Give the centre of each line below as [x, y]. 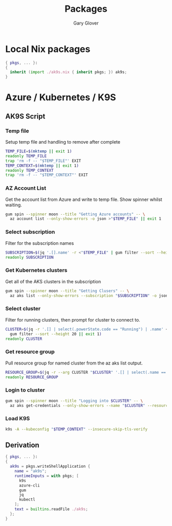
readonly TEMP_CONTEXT [29, 170]
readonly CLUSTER [24, 339]
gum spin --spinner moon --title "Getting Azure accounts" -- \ [75, 214]
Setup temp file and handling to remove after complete [63, 142]
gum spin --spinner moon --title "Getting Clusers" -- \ [67, 291]
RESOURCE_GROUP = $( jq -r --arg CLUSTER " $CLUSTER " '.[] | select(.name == [86, 372]
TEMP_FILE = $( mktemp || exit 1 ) [39, 151]
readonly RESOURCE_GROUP [32, 377]
